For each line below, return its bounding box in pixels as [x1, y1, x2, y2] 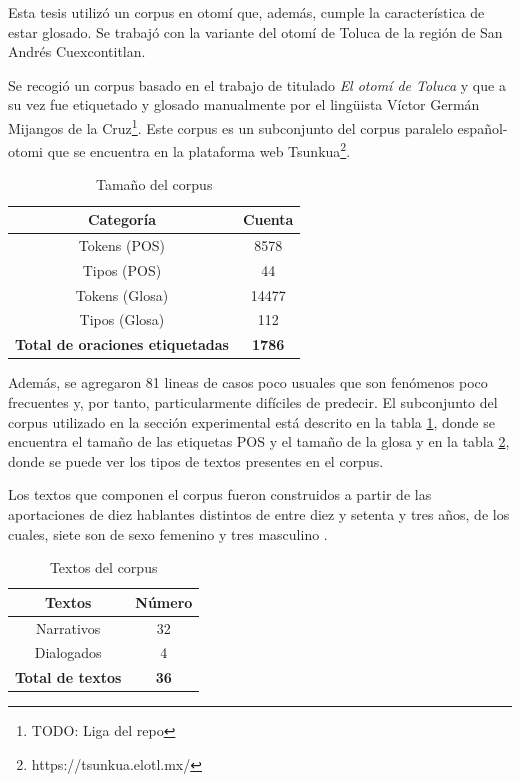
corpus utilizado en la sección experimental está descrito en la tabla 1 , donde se [8, 411, 495, 432]
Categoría [87, 209, 156, 230]
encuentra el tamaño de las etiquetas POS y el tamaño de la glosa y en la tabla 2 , [8, 431, 510, 452]
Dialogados [34, 642, 102, 663]
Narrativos [35, 617, 101, 638]
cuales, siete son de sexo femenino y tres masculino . [8, 523, 328, 544]
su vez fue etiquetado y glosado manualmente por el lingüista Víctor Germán [8, 94, 480, 115]
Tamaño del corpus [96, 174, 213, 195]
